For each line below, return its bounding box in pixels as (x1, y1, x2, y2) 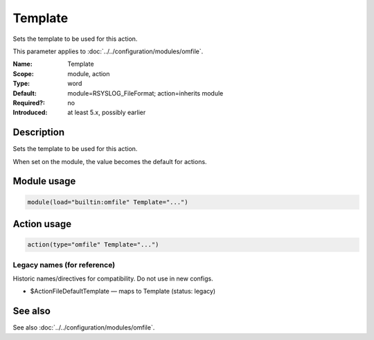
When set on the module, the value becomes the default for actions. (12, 157, 207, 165)
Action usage (12, 218, 72, 230)
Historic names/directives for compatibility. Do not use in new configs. (12, 274, 214, 283)
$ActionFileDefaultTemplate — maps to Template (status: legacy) (30, 287, 216, 296)
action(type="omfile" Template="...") (27, 241, 159, 249)
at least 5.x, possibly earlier (67, 108, 146, 117)
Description (12, 127, 65, 138)
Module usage (12, 175, 76, 187)
